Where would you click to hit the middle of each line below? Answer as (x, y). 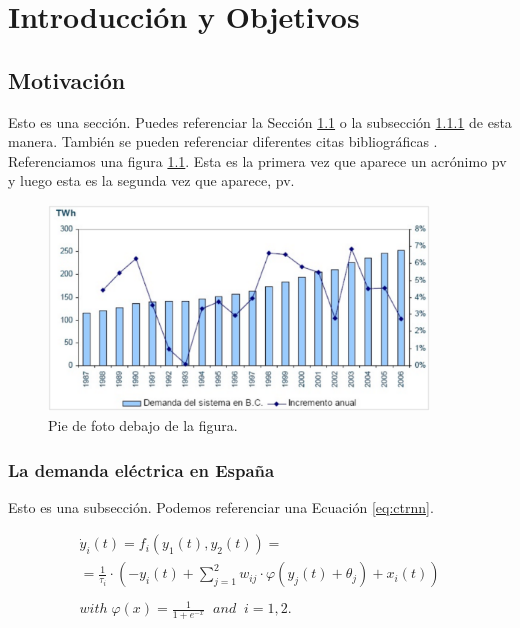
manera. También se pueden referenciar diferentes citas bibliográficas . (223, 141)
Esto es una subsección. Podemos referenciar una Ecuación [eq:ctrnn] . (221, 506)
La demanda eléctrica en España (141, 469)
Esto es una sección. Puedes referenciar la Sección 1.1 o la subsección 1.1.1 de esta (260, 121)
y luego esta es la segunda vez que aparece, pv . (151, 180)
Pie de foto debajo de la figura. (143, 424)
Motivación (67, 79)
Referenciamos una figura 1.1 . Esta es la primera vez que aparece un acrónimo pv (257, 160)
